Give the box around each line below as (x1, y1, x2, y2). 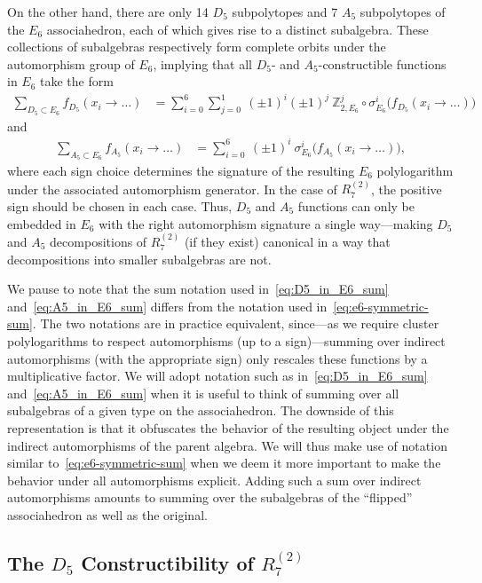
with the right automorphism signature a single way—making (99, 214, 433, 232)
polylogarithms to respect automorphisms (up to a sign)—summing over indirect (7, 332, 446, 350)
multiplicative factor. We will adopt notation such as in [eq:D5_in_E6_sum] (7, 366, 428, 385)
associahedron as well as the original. (7, 505, 208, 524)
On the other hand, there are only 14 (7, 3, 209, 20)
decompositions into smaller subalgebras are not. (7, 249, 272, 268)
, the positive (370, 179, 442, 198)
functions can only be (297, 197, 415, 216)
